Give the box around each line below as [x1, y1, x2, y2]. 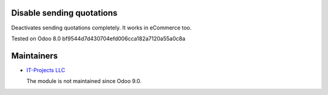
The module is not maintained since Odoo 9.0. [26, 78, 142, 85]
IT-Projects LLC [26, 66, 66, 73]
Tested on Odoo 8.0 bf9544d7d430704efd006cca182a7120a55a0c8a [11, 35, 185, 42]
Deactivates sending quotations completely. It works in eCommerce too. [11, 24, 192, 31]
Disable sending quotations [11, 8, 118, 18]
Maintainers [11, 51, 58, 61]
